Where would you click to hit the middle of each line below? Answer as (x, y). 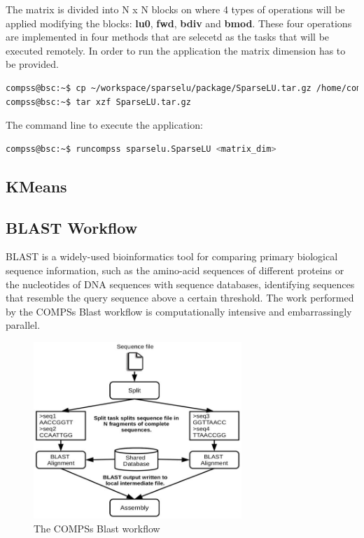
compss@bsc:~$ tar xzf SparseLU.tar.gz (98, 102)
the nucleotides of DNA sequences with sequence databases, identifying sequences (180, 284)
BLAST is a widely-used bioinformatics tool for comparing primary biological (172, 256)
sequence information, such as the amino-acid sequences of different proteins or (175, 270)
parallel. (23, 325)
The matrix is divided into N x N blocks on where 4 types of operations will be (175, 9)
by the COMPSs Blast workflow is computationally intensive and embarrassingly (179, 311)
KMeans (36, 186)
